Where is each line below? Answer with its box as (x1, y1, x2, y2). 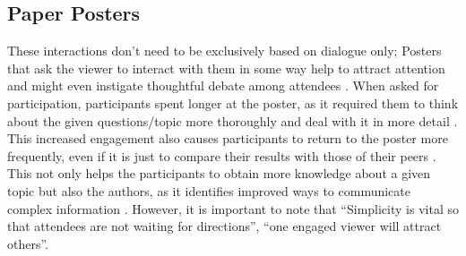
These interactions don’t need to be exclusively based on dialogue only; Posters (7, 41, 442, 60)
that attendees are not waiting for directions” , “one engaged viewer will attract (7, 217, 442, 235)
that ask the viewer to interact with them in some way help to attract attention (7, 58, 445, 77)
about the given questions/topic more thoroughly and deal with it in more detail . (7, 111, 458, 130)
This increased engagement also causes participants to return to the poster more (7, 129, 448, 148)
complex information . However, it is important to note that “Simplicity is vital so (7, 199, 459, 218)
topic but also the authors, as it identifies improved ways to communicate (7, 181, 410, 200)
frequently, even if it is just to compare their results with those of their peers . (7, 146, 436, 165)
